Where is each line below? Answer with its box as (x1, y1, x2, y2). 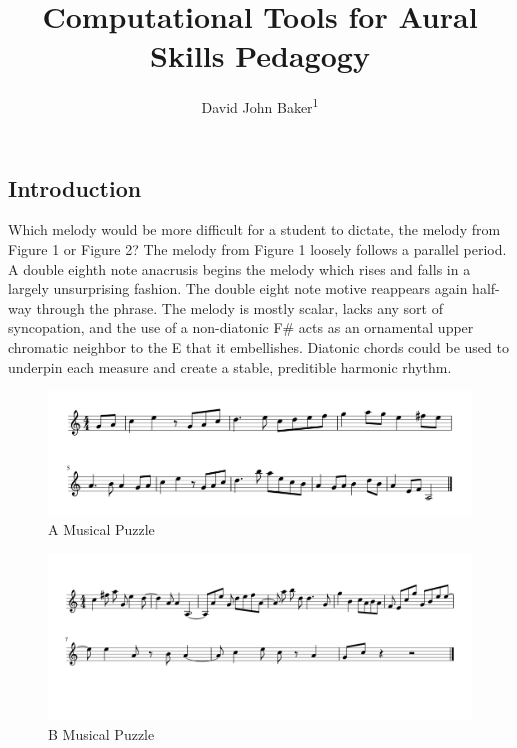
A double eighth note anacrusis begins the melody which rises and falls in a (8, 258, 471, 279)
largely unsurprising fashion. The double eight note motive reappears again (8, 278, 468, 299)
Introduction (8, 172, 142, 203)
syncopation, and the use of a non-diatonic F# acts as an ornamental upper (8, 317, 474, 338)
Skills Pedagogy (150, 35, 370, 76)
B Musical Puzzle (48, 723, 155, 744)
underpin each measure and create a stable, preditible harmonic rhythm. (8, 356, 452, 377)
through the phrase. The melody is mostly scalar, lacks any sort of (36, 297, 443, 318)
